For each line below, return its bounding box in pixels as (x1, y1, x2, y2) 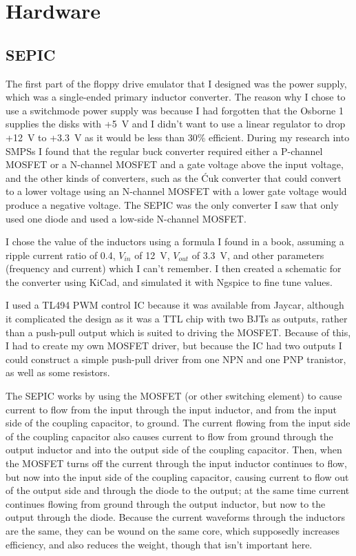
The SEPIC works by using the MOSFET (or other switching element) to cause (6, 389, 342, 403)
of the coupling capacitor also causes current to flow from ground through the (6, 429, 333, 443)
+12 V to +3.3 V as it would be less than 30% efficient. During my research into (6, 130, 350, 144)
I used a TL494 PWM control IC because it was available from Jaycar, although (6, 298, 344, 312)
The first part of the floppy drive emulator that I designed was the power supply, (6, 76, 347, 90)
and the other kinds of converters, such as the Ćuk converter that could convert (6, 170, 342, 185)
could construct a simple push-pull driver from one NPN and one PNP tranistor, (6, 351, 346, 366)
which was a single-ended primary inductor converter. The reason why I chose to (6, 90, 346, 104)
